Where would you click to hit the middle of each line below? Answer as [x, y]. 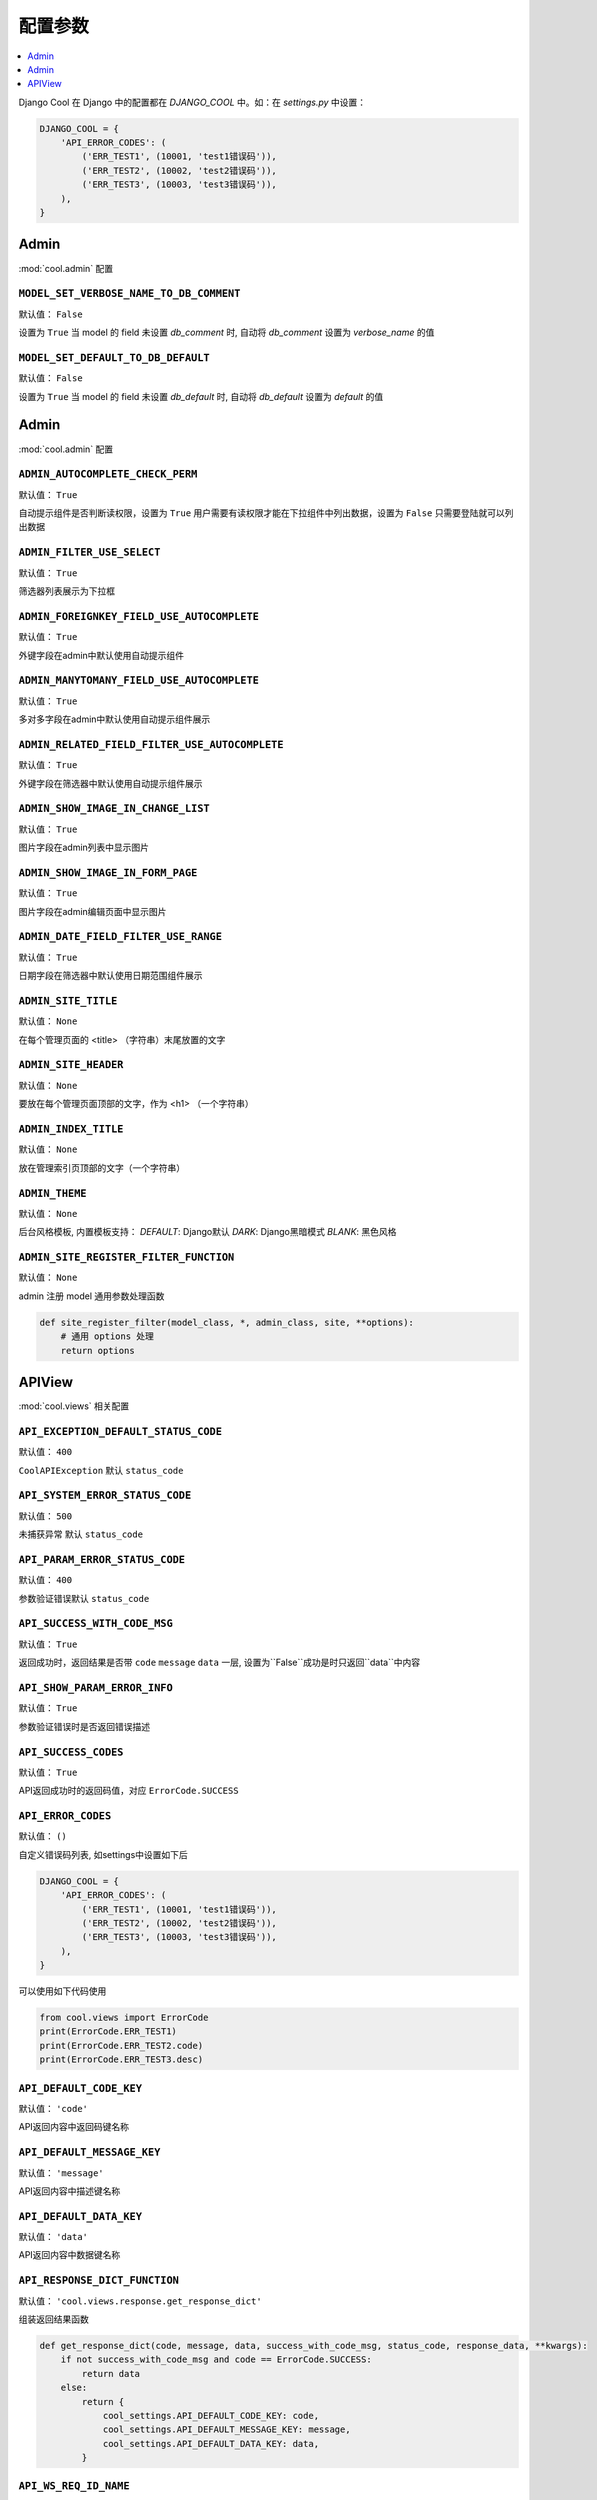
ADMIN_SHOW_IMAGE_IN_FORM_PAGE [108, 872]
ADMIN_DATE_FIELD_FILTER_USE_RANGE [120, 937]
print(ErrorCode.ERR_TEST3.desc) [121, 2059]
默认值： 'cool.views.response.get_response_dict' [140, 2301]
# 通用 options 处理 [107, 1336]
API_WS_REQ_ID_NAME [74, 2486]
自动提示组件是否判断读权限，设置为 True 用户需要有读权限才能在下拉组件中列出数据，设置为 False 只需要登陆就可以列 [266, 513]
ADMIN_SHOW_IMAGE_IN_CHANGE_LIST [114, 808]
